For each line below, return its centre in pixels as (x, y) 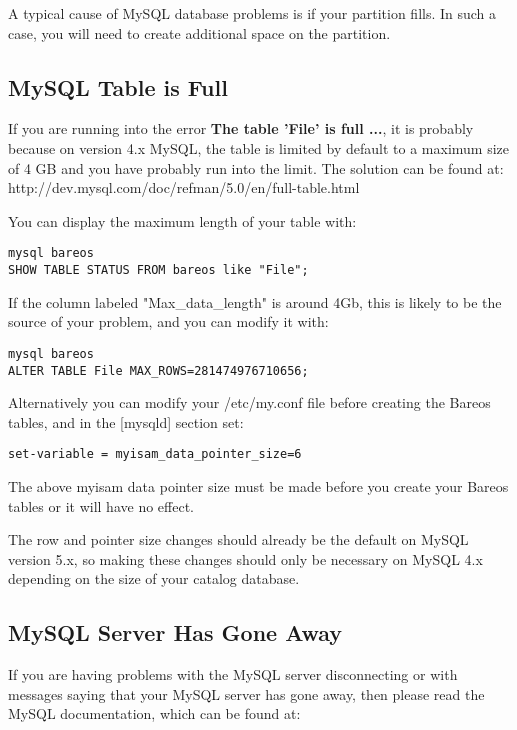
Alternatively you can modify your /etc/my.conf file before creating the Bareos (249, 402)
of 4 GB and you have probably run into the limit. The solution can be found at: (256, 167)
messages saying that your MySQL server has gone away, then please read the (246, 693)
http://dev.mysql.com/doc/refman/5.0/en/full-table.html (184, 187)
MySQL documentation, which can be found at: (154, 713)
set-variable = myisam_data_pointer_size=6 (155, 454)
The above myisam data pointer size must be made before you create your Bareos (258, 486)
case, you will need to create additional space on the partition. (199, 32)
